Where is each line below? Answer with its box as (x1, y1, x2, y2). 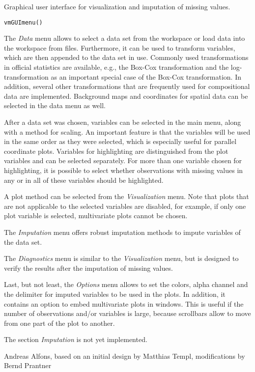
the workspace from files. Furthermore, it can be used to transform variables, (4, 42, 235, 53)
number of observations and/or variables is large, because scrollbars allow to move (4, 308, 251, 318)
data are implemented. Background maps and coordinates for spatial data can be (4, 90, 248, 101)
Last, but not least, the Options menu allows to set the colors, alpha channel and (4, 279, 248, 289)
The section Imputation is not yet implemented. (4, 334, 147, 344)
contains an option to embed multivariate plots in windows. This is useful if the (4, 298, 244, 309)
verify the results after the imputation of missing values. (4, 262, 173, 273)
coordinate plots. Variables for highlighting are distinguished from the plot (4, 145, 228, 156)
